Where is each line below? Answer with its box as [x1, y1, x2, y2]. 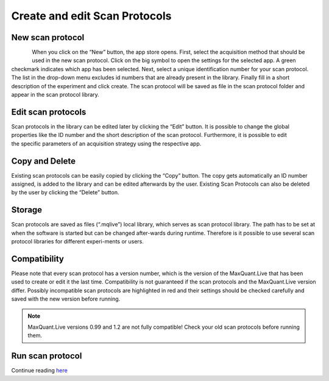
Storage [11, 204, 43, 215]
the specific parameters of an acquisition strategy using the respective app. [11, 140, 202, 147]
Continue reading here [11, 367, 68, 374]
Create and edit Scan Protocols [11, 9, 172, 23]
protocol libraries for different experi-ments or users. [11, 238, 144, 245]
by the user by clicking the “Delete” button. [11, 189, 119, 196]
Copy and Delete [11, 156, 76, 166]
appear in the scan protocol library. [11, 91, 100, 99]
